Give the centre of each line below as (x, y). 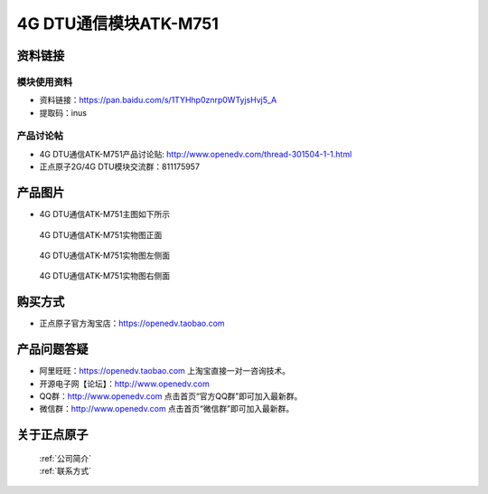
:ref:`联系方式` (66, 471)
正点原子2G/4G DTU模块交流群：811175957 (120, 166)
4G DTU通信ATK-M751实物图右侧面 (105, 276)
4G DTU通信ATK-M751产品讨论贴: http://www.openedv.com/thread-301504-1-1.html (196, 154)
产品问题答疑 (52, 350)
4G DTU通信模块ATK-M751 (117, 24)
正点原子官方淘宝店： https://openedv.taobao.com (132, 323)
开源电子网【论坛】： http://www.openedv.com (124, 384)
